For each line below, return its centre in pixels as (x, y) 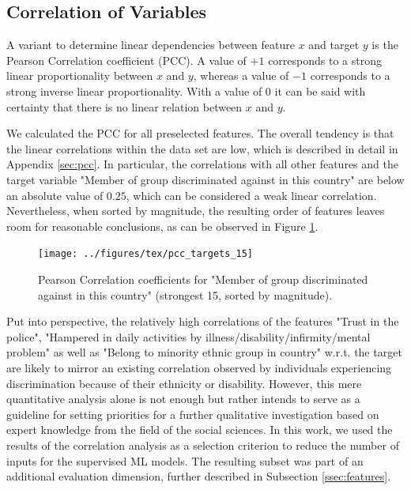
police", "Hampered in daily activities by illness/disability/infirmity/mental (189, 336)
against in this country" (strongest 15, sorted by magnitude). (185, 294)
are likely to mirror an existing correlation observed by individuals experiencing (199, 367)
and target (334, 45)
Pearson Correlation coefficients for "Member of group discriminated (203, 279)
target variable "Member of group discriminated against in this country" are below (205, 179)
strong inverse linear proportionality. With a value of (134, 90)
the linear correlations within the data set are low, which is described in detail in (202, 148)
